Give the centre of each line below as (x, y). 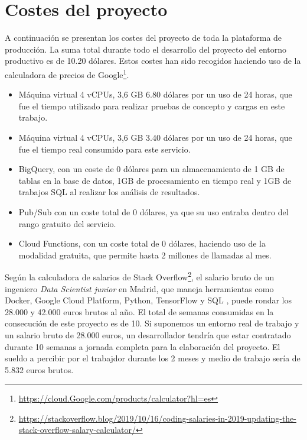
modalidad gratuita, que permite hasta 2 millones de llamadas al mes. (145, 255)
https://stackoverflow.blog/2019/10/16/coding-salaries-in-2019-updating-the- (157, 418)
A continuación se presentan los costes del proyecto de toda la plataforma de (143, 38)
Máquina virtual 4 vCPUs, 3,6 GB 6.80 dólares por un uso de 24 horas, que (155, 94)
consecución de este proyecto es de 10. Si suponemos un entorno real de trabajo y (152, 323)
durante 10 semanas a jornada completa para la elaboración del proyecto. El (143, 346)
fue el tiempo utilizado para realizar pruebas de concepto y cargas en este (152, 106)
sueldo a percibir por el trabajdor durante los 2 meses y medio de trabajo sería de (153, 358)
